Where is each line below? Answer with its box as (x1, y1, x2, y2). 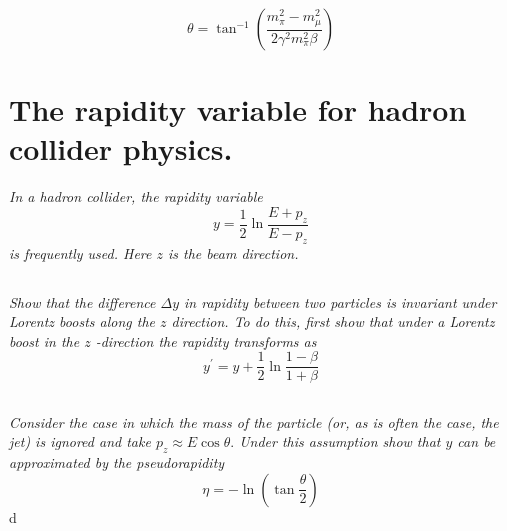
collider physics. (9, 128, 233, 169)
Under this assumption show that (239, 431, 441, 452)
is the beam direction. (168, 242, 299, 263)
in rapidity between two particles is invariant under (184, 291, 497, 312)
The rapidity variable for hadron (9, 89, 467, 130)
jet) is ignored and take (9, 431, 151, 452)
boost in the (9, 330, 80, 351)
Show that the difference (9, 291, 156, 312)
